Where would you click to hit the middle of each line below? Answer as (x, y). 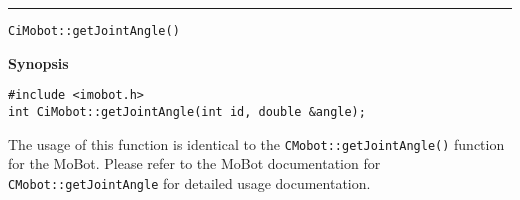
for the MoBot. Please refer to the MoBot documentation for (194, 163)
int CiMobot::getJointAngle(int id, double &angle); (187, 111)
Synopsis (38, 62)
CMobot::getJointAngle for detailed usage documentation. (189, 182)
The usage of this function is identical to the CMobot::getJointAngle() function (256, 143)
